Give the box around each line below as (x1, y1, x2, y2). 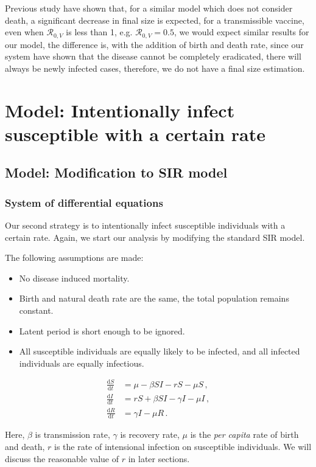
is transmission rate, (35, 428, 110, 441)
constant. (19, 303, 54, 316)
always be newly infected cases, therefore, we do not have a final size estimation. (5, 61, 305, 74)
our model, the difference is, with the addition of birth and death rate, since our (5, 38, 304, 50)
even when (5, 26, 44, 38)
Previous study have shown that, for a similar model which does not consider (5, 2, 293, 14)
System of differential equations (5, 195, 163, 210)
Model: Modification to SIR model (5, 163, 228, 182)
